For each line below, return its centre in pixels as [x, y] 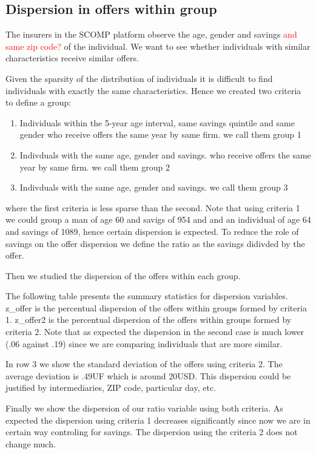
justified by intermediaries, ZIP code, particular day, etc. [111, 388]
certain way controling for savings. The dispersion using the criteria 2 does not [152, 432]
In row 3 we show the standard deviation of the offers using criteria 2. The [144, 364]
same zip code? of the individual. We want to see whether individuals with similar [158, 46]
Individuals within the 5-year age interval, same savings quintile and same [157, 122]
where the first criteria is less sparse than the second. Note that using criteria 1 [153, 207]
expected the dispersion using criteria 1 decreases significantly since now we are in [158, 420]
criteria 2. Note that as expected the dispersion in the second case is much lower [155, 332]
